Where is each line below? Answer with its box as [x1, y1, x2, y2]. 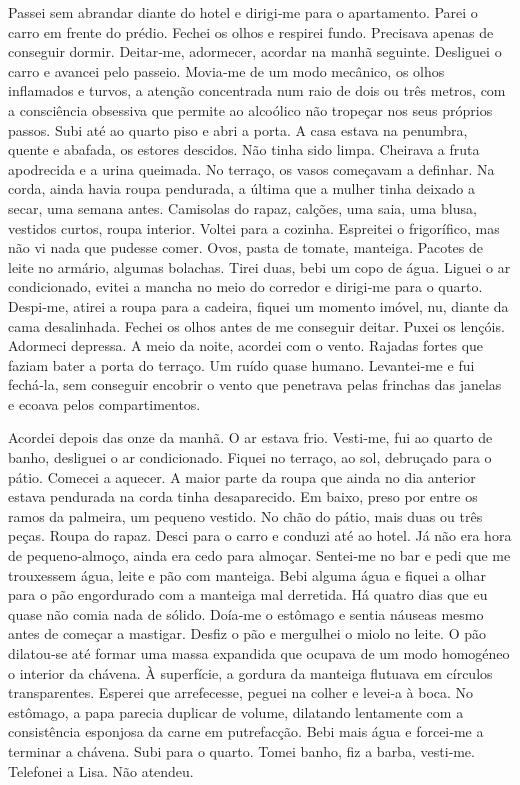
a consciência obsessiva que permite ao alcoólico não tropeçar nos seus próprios [8, 99, 493, 120]
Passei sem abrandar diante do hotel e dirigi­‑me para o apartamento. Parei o [8, 2, 478, 22]
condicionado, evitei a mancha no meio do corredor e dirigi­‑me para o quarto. [8, 276, 483, 297]
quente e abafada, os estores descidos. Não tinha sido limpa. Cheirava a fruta [8, 139, 480, 160]
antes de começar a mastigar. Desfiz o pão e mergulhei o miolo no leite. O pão [8, 623, 487, 644]
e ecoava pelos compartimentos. [8, 393, 201, 414]
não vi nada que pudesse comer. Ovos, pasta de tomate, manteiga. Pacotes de [8, 237, 484, 258]
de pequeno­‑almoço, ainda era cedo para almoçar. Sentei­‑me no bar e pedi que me [8, 545, 511, 566]
